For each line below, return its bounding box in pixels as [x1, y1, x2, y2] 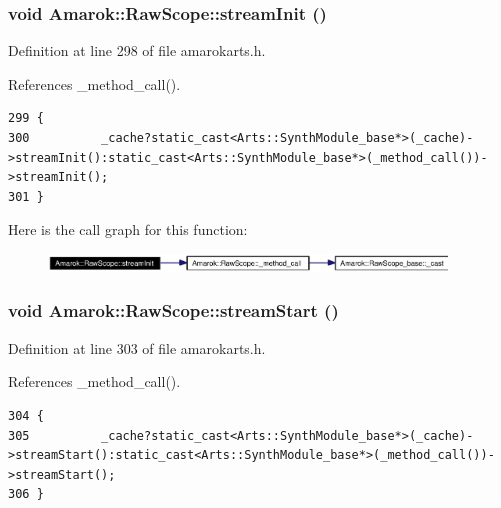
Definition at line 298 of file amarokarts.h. [8, 40, 266, 61]
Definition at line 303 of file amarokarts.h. [8, 337, 266, 358]
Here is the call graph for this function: [8, 219, 248, 240]
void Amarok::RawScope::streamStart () [8, 298, 339, 323]
